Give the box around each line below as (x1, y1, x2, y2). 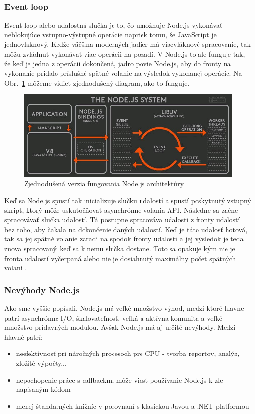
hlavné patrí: (4, 331, 43, 342)
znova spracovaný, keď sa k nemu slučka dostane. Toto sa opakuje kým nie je (4, 243, 235, 253)
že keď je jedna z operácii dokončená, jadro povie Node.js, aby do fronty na (4, 58, 231, 68)
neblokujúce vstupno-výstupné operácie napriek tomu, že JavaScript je (4, 29, 217, 39)
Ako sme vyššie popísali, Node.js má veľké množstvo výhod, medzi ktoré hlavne (4, 303, 244, 313)
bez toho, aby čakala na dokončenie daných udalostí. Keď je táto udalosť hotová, (4, 224, 248, 234)
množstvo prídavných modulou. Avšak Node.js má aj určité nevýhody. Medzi (4, 322, 236, 332)
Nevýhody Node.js (4, 283, 80, 296)
